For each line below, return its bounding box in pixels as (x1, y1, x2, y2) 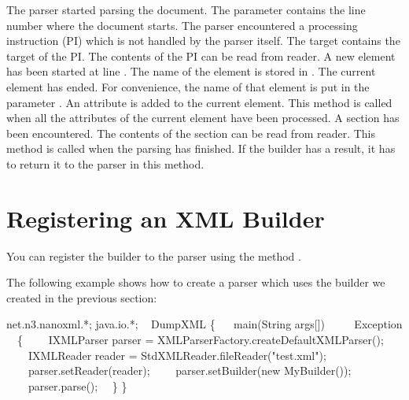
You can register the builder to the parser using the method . (6, 247, 301, 264)
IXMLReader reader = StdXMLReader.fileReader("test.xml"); (28, 346, 326, 363)
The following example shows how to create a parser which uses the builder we (6, 274, 385, 291)
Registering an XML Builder (6, 202, 325, 234)
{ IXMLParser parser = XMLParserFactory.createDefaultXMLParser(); (17, 331, 384, 348)
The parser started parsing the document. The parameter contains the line (6, 2, 366, 17)
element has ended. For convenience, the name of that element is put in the (6, 78, 370, 94)
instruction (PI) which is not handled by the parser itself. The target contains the (6, 32, 400, 49)
